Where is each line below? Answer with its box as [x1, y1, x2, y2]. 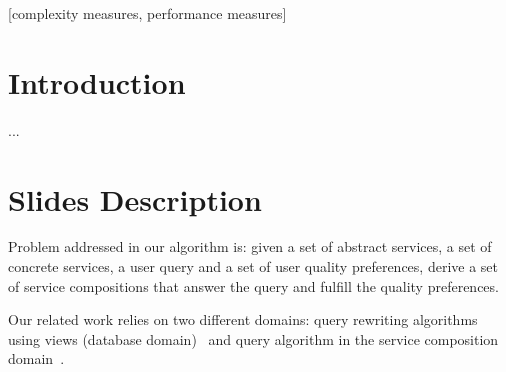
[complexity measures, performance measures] [8, 3, 287, 23]
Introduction [8, 61, 186, 102]
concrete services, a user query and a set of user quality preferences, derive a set [8, 256, 498, 277]
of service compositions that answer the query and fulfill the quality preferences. [8, 275, 499, 296]
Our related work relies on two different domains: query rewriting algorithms [8, 309, 478, 330]
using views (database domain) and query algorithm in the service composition [8, 328, 499, 349]
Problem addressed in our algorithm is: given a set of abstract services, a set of [8, 236, 492, 257]
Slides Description [8, 178, 262, 219]
